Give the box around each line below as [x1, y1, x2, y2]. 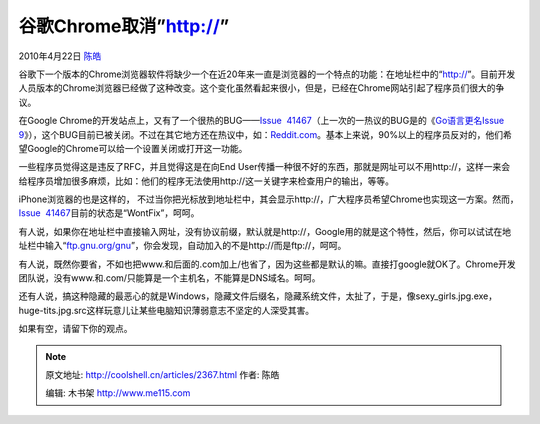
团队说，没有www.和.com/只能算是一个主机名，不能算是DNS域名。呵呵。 [18, 272, 321, 284]
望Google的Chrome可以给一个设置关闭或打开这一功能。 [18, 142, 248, 154]
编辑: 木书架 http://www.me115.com [45, 387, 191, 399]
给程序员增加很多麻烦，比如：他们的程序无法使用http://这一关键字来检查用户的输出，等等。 [18, 175, 395, 187]
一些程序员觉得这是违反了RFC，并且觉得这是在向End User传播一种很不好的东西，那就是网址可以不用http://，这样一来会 [18, 161, 511, 173]
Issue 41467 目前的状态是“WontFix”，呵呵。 [18, 207, 200, 219]
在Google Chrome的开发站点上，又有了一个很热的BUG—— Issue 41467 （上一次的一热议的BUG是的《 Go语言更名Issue [18, 115, 505, 127]
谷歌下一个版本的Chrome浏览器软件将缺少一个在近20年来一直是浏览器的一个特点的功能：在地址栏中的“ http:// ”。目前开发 [18, 68, 516, 80]
